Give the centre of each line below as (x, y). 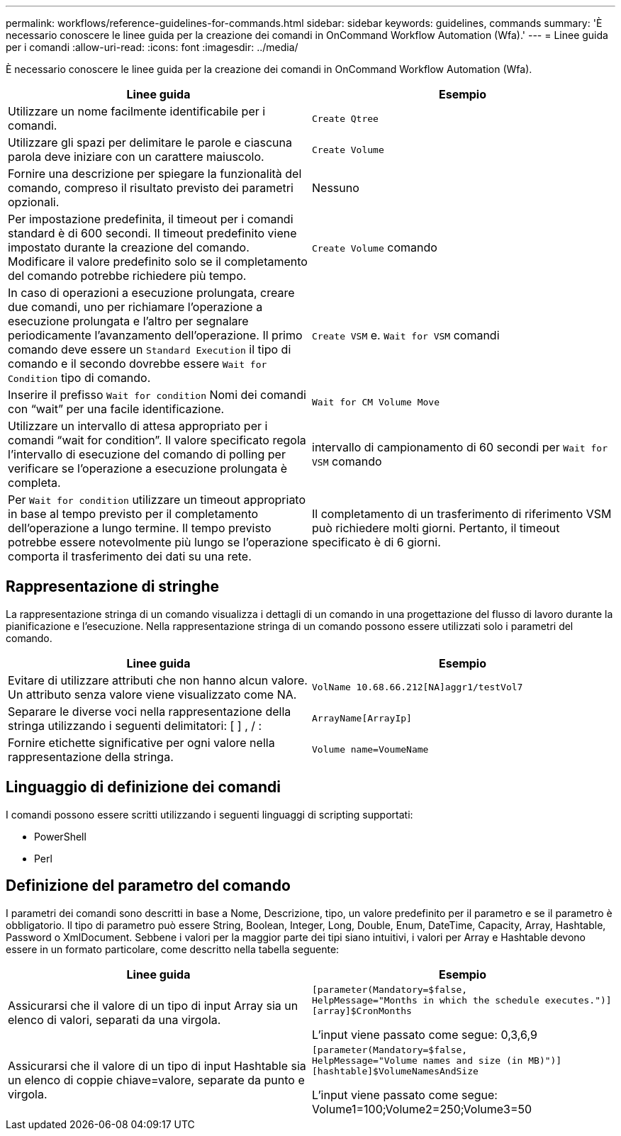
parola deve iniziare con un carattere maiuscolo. (136, 157)
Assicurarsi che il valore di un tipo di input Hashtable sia (157, 1066)
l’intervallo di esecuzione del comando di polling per (147, 454)
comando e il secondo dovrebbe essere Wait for (138, 364)
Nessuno (336, 188)
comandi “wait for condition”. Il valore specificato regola (157, 440)
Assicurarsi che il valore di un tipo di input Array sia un (153, 1006)
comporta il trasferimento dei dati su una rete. (130, 556)
